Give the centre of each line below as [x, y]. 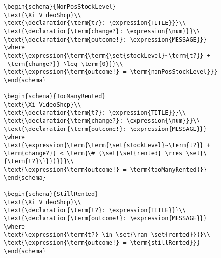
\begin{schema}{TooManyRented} [55, 97]
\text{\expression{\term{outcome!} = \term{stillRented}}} [102, 243]
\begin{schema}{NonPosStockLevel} [60, 7]
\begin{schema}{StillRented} [51, 194]
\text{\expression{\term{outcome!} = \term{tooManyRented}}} [106, 170]
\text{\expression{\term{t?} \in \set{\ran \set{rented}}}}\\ [107, 235]
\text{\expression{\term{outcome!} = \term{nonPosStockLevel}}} [111, 72]
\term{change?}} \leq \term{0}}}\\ [65, 64]
